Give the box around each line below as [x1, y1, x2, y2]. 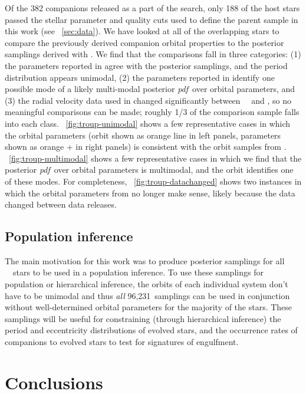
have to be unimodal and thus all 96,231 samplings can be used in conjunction [5, 289, 290, 301]
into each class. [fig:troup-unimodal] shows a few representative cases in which [5, 117, 291, 129]
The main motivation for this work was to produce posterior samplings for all [5, 254, 285, 267]
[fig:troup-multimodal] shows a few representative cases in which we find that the [9, 152, 302, 164]
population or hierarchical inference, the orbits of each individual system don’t [5, 278, 288, 290]
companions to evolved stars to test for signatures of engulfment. [5, 336, 239, 348]
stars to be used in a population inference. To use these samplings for [12, 266, 264, 278]
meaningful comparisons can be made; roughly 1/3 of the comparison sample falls [5, 106, 300, 118]
